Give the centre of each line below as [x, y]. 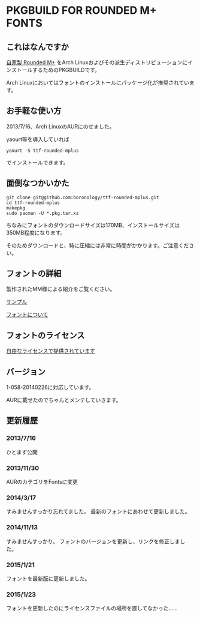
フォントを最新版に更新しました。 [48, 578]
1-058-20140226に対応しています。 [50, 387]
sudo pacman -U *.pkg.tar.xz [43, 213]
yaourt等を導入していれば [38, 139]
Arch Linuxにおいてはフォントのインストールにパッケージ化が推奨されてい [98, 83]
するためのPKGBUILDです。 [66, 70]
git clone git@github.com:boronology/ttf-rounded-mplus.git [83, 197]
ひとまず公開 [22, 452]
